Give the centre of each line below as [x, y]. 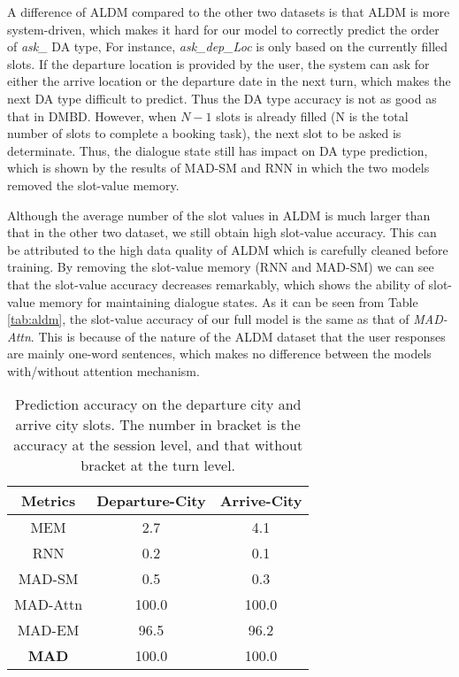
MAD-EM [48, 630]
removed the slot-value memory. [93, 185]
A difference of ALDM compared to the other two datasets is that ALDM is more [229, 12]
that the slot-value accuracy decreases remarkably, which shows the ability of [216, 284]
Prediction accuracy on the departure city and [158, 404]
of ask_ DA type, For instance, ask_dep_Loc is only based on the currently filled [228, 46]
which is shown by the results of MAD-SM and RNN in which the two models [218, 168]
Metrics [48, 501]
